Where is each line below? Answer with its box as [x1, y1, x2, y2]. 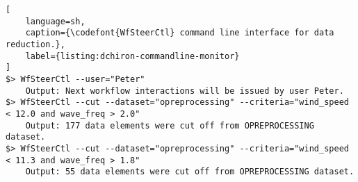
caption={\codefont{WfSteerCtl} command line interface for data [25, 28, 334, 38]
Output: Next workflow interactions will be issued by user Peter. [25, 85, 344, 96]
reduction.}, [6, 39, 65, 49]
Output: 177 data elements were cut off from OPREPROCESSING [25, 120, 314, 131]
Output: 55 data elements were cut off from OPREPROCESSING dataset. [25, 167, 355, 177]
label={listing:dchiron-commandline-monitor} [25, 51, 240, 61]
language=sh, [25, 16, 86, 26]
